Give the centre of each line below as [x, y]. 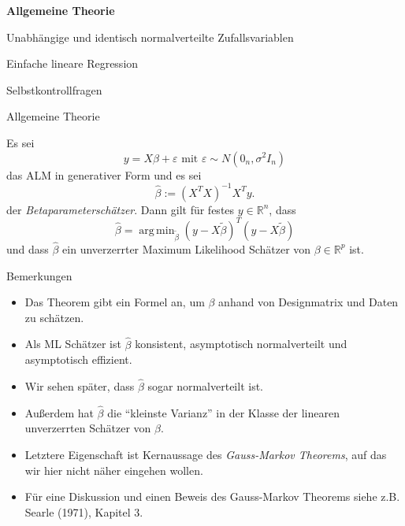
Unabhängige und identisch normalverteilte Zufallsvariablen [150, 37]
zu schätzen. [54, 317]
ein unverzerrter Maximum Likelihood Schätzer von [187, 248]
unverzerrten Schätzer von [88, 428]
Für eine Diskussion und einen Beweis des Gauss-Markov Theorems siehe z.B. [212, 496]
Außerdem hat [59, 412]
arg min [157, 230]
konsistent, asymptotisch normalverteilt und [241, 344]
